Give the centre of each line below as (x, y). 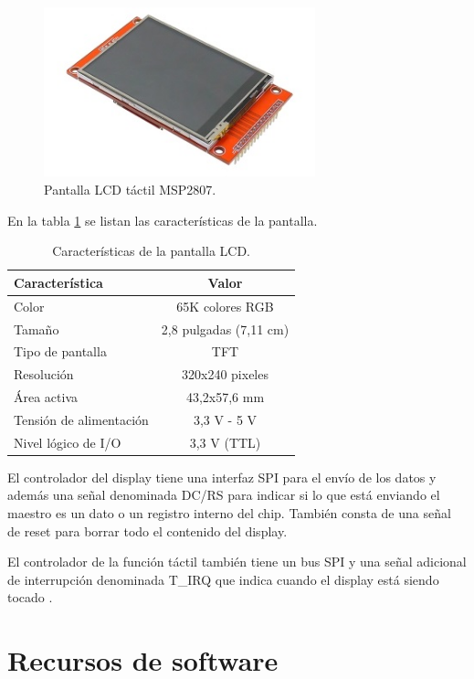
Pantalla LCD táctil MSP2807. (130, 190)
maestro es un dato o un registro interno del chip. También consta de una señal (229, 513)
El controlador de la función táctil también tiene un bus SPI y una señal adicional (237, 562)
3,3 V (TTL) (225, 442)
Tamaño (37, 329)
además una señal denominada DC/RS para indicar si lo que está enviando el (224, 495)
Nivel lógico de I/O (68, 442)
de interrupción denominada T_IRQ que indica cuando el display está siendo (223, 579)
